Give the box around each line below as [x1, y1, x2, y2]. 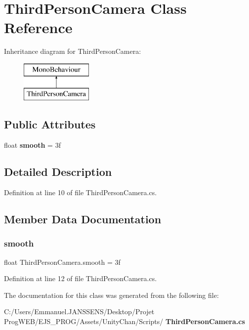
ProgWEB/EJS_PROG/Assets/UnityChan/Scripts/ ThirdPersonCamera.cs [4, 316, 245, 327]
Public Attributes [4, 117, 96, 132]
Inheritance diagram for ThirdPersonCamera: [4, 46, 141, 56]
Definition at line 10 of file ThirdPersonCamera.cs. [4, 187, 157, 198]
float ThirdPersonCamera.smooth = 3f [4, 256, 121, 267]
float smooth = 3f [4, 140, 61, 150]
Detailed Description [4, 164, 112, 179]
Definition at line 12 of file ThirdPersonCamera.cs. [4, 273, 157, 284]
